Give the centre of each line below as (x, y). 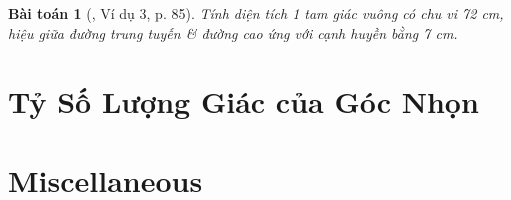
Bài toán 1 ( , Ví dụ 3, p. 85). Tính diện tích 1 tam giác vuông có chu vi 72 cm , (256, 13)
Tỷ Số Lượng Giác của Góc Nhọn (243, 101)
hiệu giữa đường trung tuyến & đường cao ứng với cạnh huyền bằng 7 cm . (233, 32)
